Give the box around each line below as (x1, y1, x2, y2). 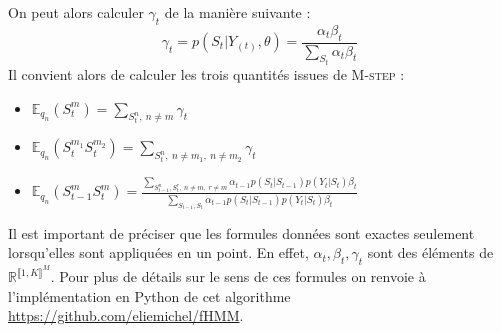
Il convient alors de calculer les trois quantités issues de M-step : (8, 64, 405, 85)
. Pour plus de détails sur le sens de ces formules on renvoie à (50, 266, 426, 287)
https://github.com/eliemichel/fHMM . (8, 305, 244, 326)
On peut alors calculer (8, 2, 144, 22)
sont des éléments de (367, 242, 494, 263)
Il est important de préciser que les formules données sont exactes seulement (8, 222, 475, 243)
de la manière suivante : (164, 2, 311, 22)
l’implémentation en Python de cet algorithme (8, 285, 291, 306)
